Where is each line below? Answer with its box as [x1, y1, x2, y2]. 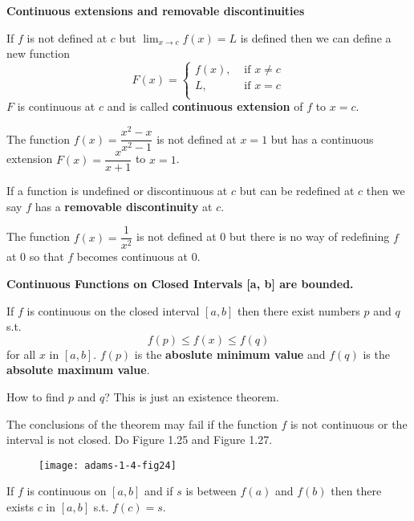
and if [144, 482, 173, 499]
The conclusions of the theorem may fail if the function [6, 415, 278, 432]
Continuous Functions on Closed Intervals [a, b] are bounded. [6, 275, 354, 292]
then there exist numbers [237, 302, 360, 319]
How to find [6, 388, 65, 405]
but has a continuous [270, 130, 374, 147]
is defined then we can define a [240, 29, 392, 46]
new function [6, 45, 70, 62]
